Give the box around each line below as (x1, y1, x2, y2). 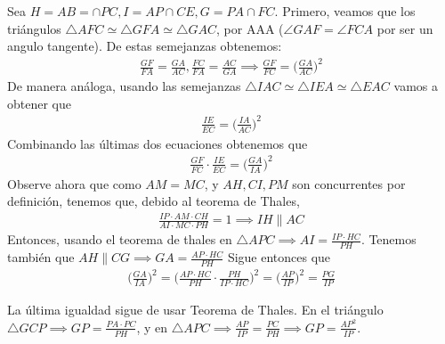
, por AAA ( (216, 19, 284, 37)
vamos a (393, 77, 438, 95)
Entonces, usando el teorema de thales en (7, 230, 232, 249)
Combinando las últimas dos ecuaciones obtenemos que (7, 134, 308, 152)
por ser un (376, 19, 433, 37)
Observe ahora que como (7, 174, 142, 192)
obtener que (7, 94, 71, 112)
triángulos (7, 19, 61, 37)
